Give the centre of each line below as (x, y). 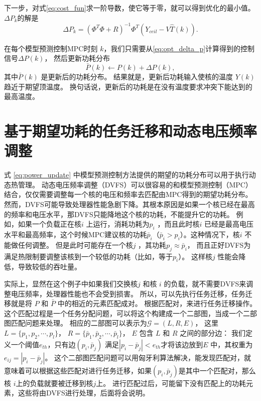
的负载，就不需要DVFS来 (205, 283)
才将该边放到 (182, 344)
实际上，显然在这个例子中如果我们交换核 (71, 283)
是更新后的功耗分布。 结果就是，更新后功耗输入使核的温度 (137, 77)
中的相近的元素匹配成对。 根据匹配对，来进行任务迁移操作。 (157, 303)
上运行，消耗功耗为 (118, 224)
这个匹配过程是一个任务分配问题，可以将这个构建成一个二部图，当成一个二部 (130, 313)
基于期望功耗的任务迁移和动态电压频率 (131, 131)
